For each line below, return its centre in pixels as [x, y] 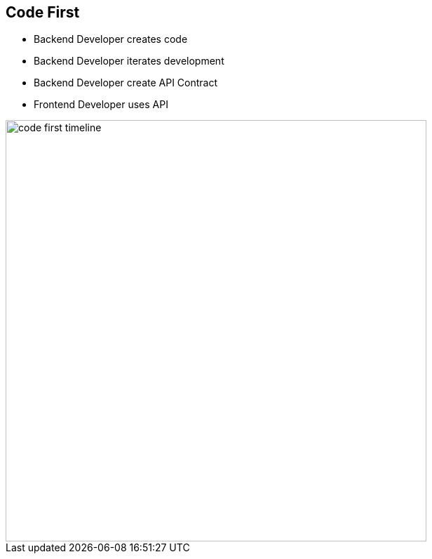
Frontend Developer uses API [101, 105]
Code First [43, 12]
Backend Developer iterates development [129, 61]
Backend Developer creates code [111, 39]
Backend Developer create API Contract [126, 83]
